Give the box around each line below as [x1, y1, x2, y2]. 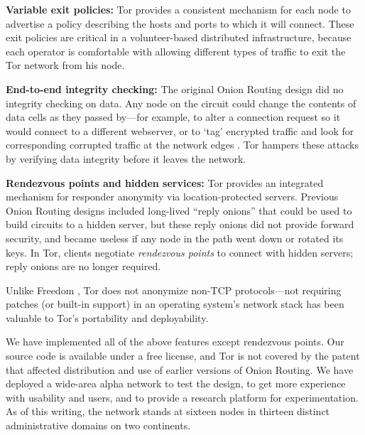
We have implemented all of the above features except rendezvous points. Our [6, 334, 344, 349]
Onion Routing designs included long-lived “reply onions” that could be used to [6, 203, 352, 217]
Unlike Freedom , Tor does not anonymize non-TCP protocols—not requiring [6, 282, 342, 297]
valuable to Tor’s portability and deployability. [6, 310, 209, 325]
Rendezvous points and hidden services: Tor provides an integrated [6, 175, 324, 190]
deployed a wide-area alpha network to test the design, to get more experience [6, 376, 346, 391]
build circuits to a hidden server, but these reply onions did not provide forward [6, 217, 354, 232]
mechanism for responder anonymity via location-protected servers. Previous [6, 189, 339, 204]
